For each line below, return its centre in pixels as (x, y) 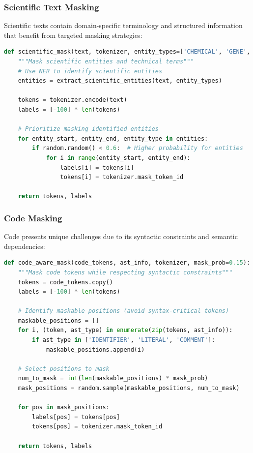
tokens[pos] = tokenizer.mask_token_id (97, 427)
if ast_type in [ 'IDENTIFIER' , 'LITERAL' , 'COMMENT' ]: (124, 340)
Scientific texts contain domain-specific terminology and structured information (123, 25)
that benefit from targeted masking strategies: (73, 35)
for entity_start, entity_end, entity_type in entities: (113, 138)
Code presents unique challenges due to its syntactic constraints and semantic (121, 236)
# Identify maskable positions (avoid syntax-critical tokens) (124, 311)
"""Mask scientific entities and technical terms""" (106, 61)
